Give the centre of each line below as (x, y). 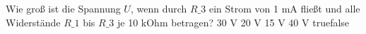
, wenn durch (159, 8)
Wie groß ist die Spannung (63, 8)
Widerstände (33, 22)
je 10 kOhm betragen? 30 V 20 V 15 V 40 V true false (234, 22)
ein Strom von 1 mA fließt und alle (284, 8)
